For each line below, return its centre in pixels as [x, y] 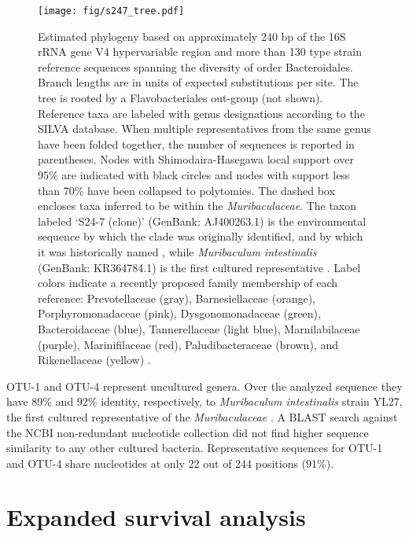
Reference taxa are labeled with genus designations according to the [201, 113]
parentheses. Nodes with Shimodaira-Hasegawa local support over [196, 159]
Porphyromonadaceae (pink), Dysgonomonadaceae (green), [179, 313]
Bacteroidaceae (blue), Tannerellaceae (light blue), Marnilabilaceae [199, 328]
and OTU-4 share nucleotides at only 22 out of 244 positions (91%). [170, 463]
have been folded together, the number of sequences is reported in [196, 143]
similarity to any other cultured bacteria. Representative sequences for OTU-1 [195, 448]
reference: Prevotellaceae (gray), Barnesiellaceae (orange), [177, 298]
